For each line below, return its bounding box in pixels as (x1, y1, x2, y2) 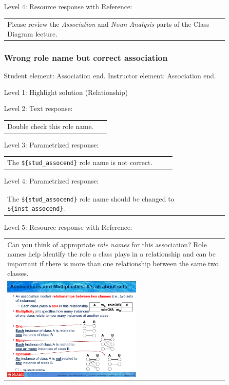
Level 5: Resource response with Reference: (4, 221, 132, 232)
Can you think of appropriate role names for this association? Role (7, 239, 207, 249)
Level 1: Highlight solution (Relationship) (4, 87, 128, 97)
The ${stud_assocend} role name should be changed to (7, 193, 174, 203)
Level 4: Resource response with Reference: (4, 1, 132, 11)
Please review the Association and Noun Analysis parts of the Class (7, 19, 209, 29)
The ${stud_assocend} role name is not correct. (7, 157, 153, 167)
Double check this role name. (7, 121, 94, 131)
